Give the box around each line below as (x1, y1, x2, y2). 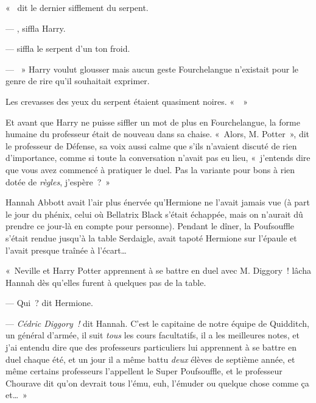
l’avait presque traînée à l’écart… (5, 243, 127, 256)
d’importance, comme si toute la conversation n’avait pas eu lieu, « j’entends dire (5, 151, 311, 164)
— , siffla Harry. (5, 21, 66, 34)
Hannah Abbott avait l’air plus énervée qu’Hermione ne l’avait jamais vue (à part (5, 196, 311, 209)
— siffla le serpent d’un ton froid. (5, 42, 130, 55)
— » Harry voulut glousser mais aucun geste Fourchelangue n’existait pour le (5, 62, 299, 75)
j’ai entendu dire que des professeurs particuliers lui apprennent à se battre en (5, 341, 297, 354)
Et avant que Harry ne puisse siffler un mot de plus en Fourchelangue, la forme (5, 115, 300, 128)
